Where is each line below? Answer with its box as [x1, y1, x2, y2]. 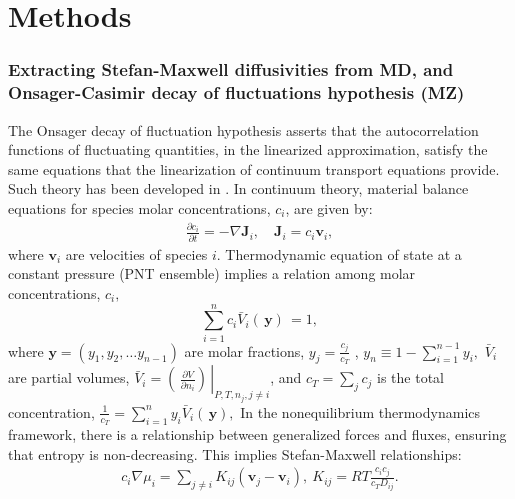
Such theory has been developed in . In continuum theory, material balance [8, 178, 469, 199]
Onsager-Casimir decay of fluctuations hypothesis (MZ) [8, 80, 465, 105]
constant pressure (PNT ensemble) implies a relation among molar [8, 263, 416, 284]
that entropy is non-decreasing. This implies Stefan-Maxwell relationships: [8, 443, 462, 464]
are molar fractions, [184, 340, 305, 361]
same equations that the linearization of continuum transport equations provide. [8, 158, 500, 179]
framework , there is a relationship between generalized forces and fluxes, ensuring [8, 424, 507, 445]
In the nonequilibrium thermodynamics [240, 401, 481, 422]
